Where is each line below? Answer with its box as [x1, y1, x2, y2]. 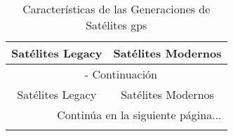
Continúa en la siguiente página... [57, 107, 222, 123]
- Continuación [84, 66, 157, 82]
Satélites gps [86, 17, 147, 33]
